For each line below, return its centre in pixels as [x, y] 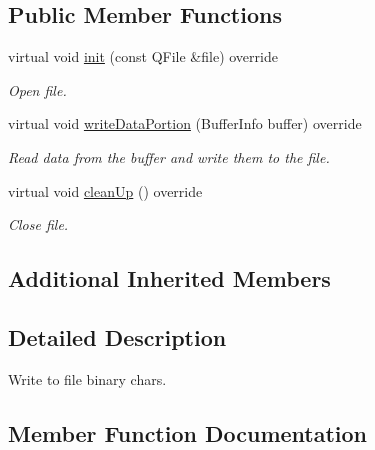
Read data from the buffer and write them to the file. [169, 156]
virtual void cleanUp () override [105, 190]
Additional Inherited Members [169, 278]
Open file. [37, 89]
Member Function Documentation [188, 432]
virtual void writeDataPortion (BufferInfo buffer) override [185, 123]
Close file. [38, 224]
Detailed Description [117, 336]
